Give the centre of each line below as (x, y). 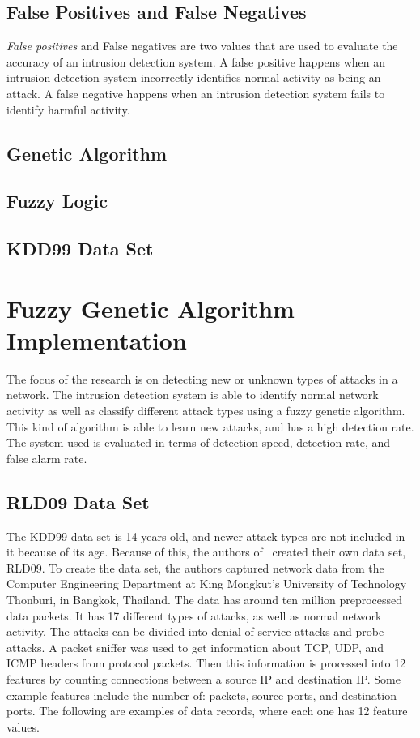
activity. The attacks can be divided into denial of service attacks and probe (195, 631)
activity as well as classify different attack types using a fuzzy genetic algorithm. (206, 411)
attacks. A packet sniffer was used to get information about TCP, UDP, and (195, 647)
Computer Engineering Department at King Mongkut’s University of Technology (207, 584)
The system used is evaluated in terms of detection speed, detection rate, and (199, 442)
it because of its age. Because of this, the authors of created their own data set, (206, 552)
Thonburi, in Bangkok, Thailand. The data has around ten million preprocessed (205, 599)
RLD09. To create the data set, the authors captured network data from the (195, 567)
